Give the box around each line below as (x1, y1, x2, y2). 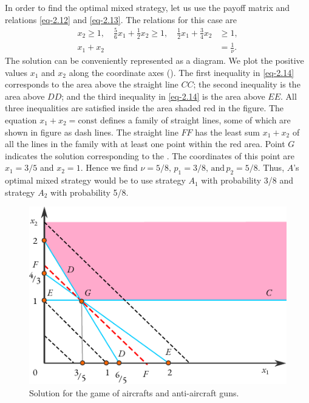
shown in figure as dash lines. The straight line (5, 125, 178, 138)
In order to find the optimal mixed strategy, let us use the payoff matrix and (5, 1, 290, 13)
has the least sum (195, 125, 260, 138)
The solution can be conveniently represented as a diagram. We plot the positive (5, 53, 304, 66)
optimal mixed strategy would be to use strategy (5, 174, 186, 187)
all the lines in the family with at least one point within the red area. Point (5, 137, 285, 150)
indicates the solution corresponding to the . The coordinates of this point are (5, 149, 294, 162)
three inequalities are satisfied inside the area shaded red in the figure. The (5, 102, 284, 114)
